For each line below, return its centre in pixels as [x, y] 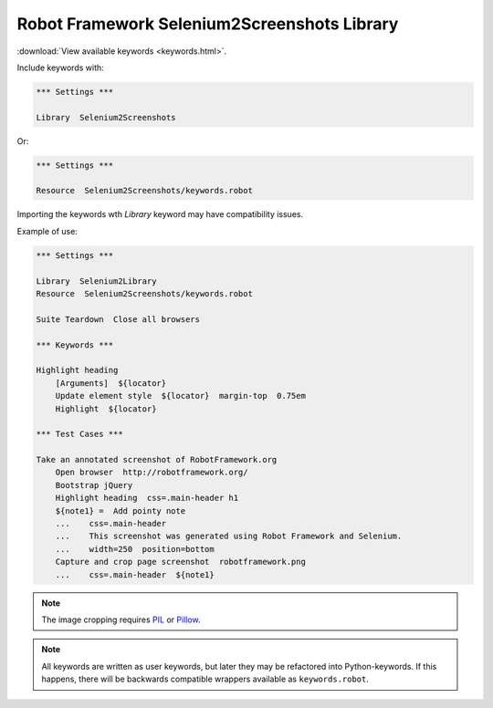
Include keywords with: [60, 68]
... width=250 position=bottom [135, 549]
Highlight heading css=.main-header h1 [147, 498]
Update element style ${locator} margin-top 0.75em [180, 396]
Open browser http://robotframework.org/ [152, 473]
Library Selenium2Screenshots [106, 117]
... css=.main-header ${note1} [135, 574]
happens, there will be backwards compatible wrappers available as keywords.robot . [205, 679]
